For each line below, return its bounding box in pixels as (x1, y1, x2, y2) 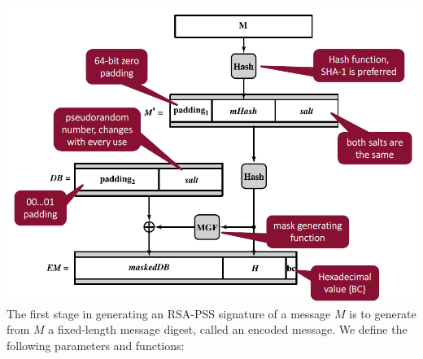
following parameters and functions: (7, 336, 185, 353)
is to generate (349, 304, 416, 322)
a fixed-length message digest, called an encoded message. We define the (48, 321, 408, 338)
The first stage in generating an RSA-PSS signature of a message (7, 304, 331, 322)
